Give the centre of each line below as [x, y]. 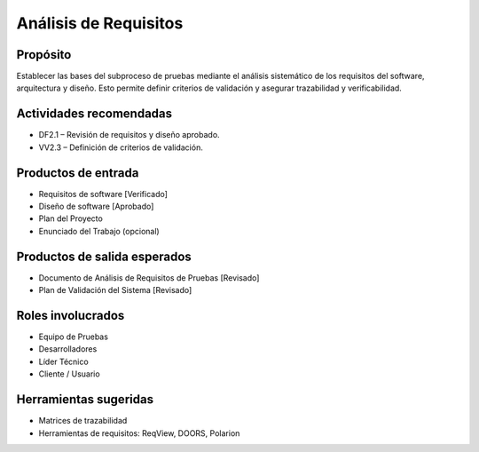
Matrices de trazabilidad [83, 421]
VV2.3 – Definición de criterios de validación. [121, 147]
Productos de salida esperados [104, 256]
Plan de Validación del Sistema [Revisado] [115, 290]
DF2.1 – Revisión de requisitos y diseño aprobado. [130, 135]
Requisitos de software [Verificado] [103, 194]
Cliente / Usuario [70, 374]
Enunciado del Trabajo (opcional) [99, 231]
